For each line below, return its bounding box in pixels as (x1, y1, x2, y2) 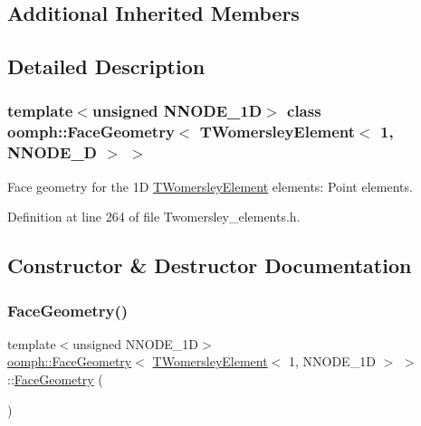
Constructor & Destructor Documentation (7, 251, 412, 279)
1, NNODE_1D (288, 352, 376, 371)
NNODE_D (7, 141, 98, 164)
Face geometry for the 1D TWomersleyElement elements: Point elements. (7, 176, 413, 195)
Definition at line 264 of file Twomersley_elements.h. (7, 207, 301, 226)
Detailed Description (7, 52, 206, 80)
